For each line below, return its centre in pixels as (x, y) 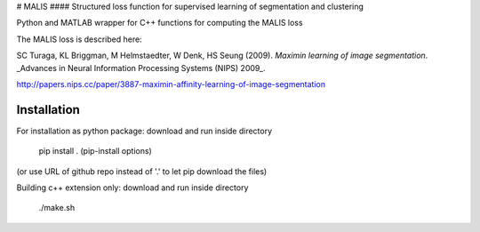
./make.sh (57, 208)
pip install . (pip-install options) (96, 151)
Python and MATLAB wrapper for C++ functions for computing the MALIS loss (160, 23)
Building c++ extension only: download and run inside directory (132, 188)
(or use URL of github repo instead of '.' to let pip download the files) (142, 171)
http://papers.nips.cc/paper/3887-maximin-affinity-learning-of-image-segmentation (171, 84)
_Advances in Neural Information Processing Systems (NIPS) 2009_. (141, 68)
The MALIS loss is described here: (79, 39)
